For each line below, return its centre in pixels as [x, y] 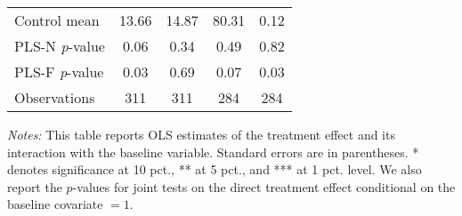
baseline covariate [55, 204]
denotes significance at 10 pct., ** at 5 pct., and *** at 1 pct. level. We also [215, 169]
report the [35, 186]
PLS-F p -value [59, 72]
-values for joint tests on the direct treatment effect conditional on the [264, 186]
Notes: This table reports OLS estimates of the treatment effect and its [201, 134]
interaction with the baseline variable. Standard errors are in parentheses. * [213, 152]
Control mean [57, 20]
